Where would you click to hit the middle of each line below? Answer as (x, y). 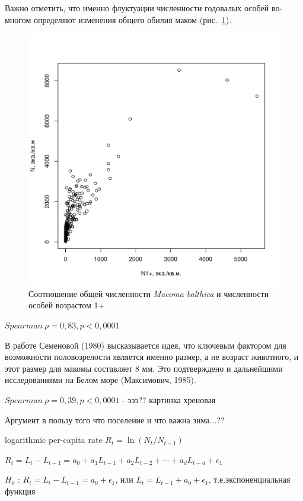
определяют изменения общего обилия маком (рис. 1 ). (133, 19)
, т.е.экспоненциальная (249, 479)
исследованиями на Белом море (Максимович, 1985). (101, 380)
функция (20, 491)
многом (18, 19)
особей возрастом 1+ (67, 305)
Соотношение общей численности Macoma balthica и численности (149, 293)
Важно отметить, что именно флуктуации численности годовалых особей (137, 8)
